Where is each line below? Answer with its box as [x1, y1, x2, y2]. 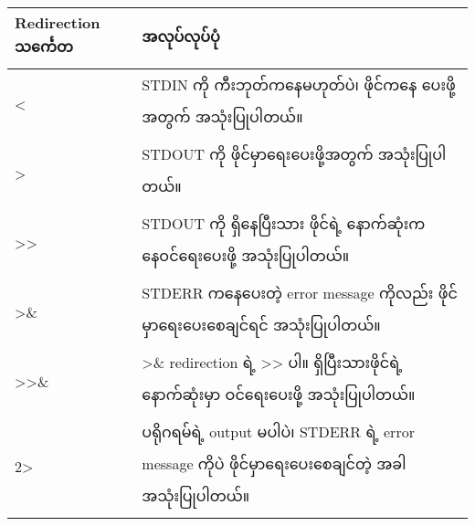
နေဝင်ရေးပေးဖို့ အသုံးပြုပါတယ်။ [142, 245, 350, 266]
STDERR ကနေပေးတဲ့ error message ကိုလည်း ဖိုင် [142, 282, 458, 303]
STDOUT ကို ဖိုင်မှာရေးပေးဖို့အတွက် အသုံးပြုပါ [142, 143, 447, 164]
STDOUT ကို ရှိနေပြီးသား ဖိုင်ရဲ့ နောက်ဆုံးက [142, 213, 426, 234]
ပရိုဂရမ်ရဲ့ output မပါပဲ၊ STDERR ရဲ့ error [142, 421, 415, 442]
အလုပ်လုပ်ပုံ [142, 25, 220, 47]
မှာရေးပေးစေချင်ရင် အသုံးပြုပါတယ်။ [142, 314, 381, 335]
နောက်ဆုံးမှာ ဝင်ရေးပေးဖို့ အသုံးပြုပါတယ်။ [142, 384, 416, 405]
